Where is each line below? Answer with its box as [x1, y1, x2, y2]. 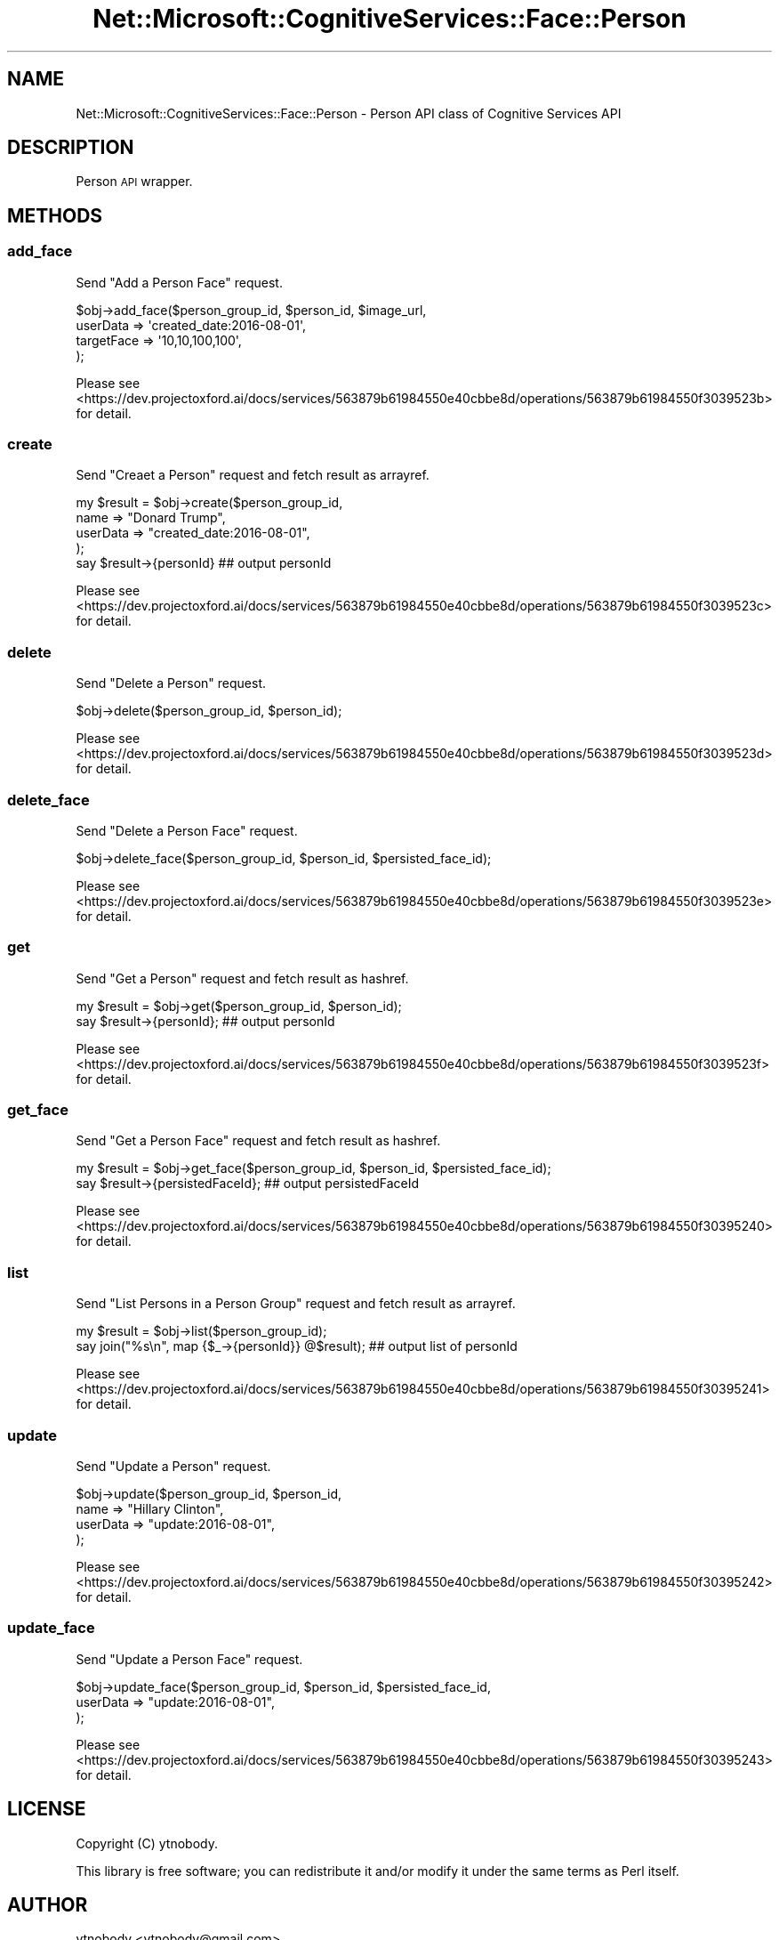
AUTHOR [7, 1893, 88, 1916]
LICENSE [7, 1798, 86, 1821]
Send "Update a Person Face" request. [76, 1651, 303, 1667]
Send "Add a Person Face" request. [76, 274, 283, 290]
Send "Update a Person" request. [76, 1458, 271, 1474]
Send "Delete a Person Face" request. [76, 822, 298, 838]
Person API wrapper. [76, 174, 193, 190]
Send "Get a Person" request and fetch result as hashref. [76, 970, 409, 986]
